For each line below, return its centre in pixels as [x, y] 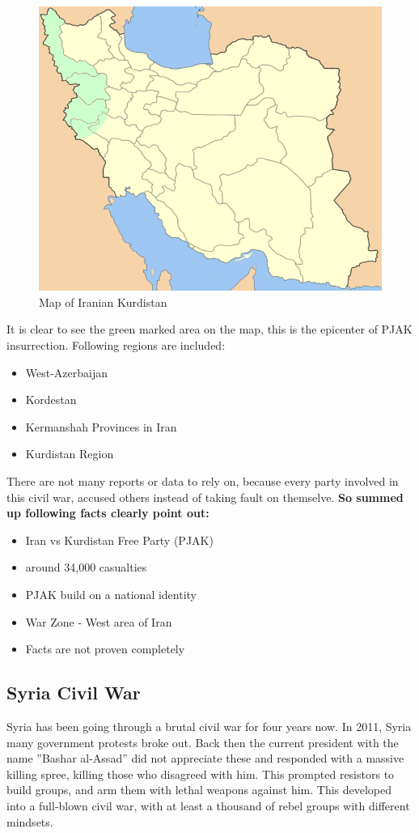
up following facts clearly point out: [108, 513]
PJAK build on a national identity [111, 594]
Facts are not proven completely [105, 649]
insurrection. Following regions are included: [116, 345]
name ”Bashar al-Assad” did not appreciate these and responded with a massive [205, 758]
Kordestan [51, 399]
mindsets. [30, 821]
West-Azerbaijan [67, 372]
